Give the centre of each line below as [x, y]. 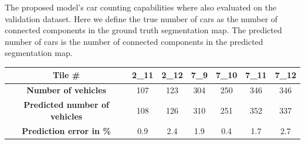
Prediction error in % [66, 130]
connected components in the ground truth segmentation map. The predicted [143, 30]
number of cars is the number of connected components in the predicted [134, 41]
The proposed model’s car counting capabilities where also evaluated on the [141, 7]
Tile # [66, 75]
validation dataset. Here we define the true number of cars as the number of [141, 18]
